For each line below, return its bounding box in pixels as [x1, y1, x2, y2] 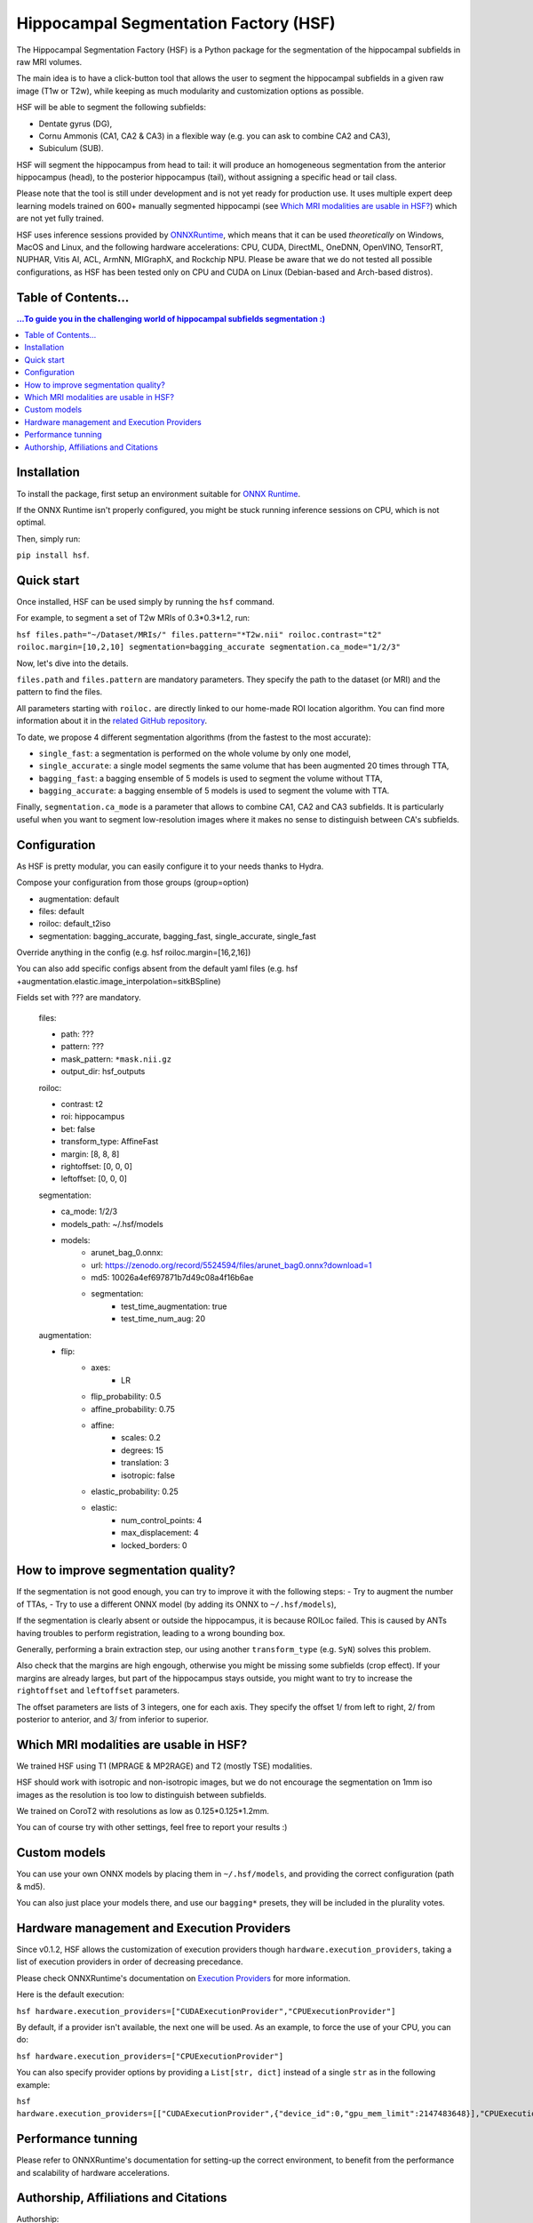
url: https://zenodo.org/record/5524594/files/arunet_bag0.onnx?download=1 [91, 1259, 372, 1271]
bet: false [60, 1123, 96, 1134]
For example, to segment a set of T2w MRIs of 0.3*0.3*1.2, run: [16, 613, 251, 623]
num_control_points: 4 [121, 1514, 203, 1525]
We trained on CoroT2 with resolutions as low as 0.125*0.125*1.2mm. [16, 1806, 270, 1816]
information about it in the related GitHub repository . [16, 716, 208, 726]
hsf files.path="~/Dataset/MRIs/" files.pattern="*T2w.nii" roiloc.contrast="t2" [16, 630, 382, 639]
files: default [38, 905, 84, 916]
